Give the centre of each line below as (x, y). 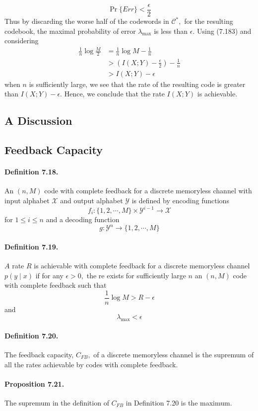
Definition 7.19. (32, 246)
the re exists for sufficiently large (136, 275)
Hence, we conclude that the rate (114, 94)
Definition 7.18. (32, 172)
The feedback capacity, (39, 354)
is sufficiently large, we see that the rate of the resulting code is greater (137, 84)
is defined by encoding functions (180, 200)
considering (22, 41)
